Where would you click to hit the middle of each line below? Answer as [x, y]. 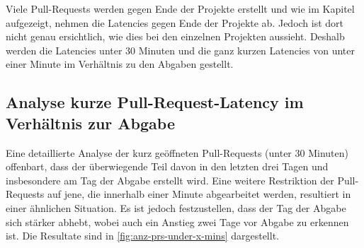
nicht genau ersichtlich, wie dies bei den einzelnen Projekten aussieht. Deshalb [175, 36]
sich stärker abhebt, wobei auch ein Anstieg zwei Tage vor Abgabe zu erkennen [177, 222]
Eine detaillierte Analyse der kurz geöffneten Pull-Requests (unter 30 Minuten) [177, 152]
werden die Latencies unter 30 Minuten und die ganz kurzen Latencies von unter [181, 50]
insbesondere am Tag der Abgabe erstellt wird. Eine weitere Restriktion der [170, 180]
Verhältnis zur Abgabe [90, 123]
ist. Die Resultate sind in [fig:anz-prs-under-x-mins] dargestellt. [142, 236]
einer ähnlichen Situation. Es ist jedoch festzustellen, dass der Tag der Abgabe [176, 207]
